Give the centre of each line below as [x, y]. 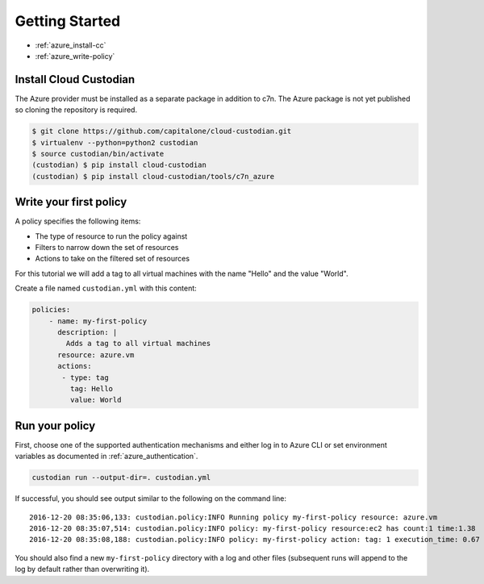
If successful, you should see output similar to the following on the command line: [150, 498]
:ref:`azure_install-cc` [71, 45]
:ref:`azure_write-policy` [75, 56]
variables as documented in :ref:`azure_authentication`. [106, 457]
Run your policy [55, 425]
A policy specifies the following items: [78, 221]
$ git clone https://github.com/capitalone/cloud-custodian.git [162, 131]
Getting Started [68, 21]
